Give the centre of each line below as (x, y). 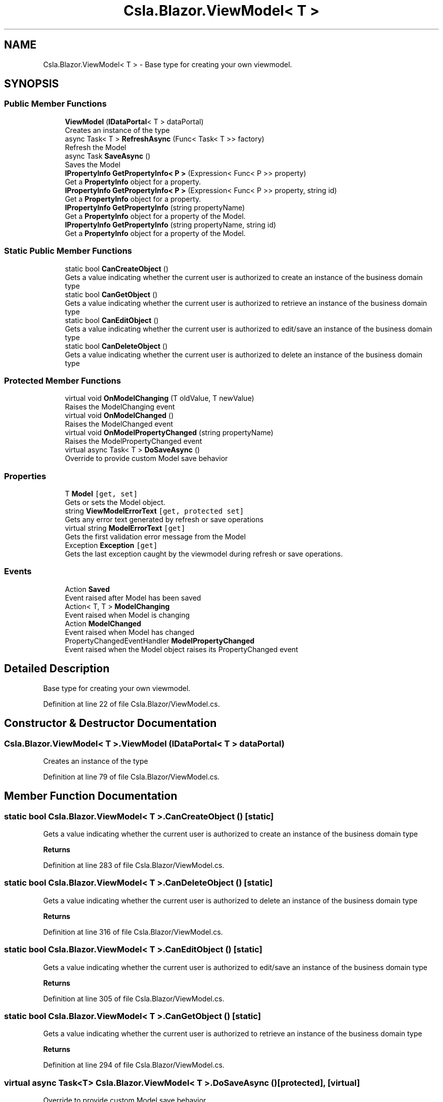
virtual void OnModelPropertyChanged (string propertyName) (169, 433)
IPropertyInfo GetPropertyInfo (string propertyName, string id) (170, 224)
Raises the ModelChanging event (120, 407)
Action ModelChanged (103, 623)
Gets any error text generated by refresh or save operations (164, 520)
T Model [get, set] (101, 494)
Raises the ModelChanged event (119, 424)
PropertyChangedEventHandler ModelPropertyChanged (160, 640)
